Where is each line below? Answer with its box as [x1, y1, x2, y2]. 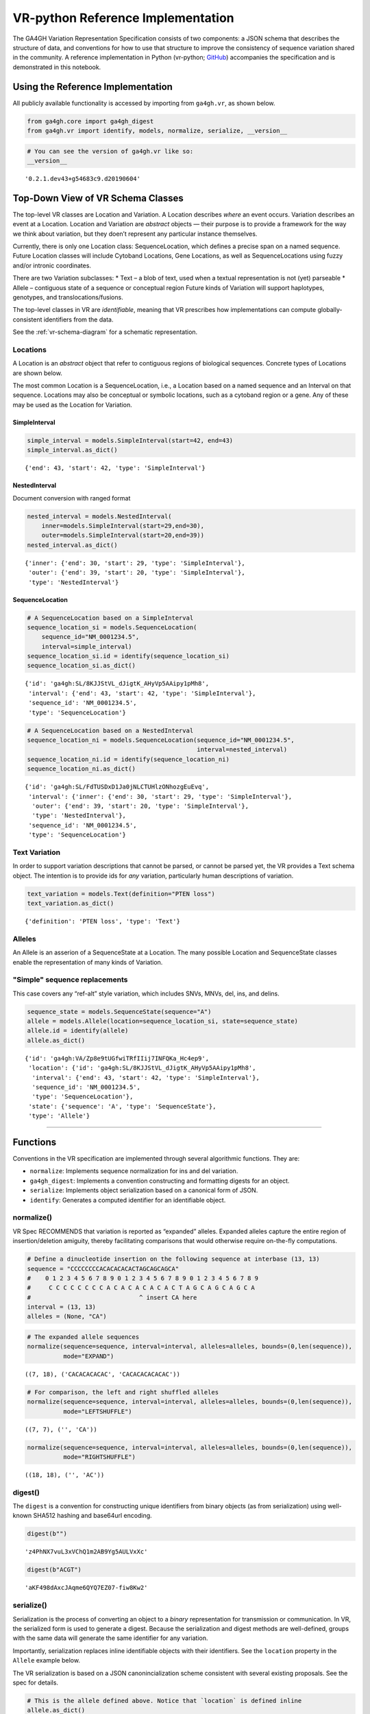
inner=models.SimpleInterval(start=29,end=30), [41, 522, 205, 529]
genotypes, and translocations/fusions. [12, 293, 123, 301]
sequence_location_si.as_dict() [27, 662, 136, 670]
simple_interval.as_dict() [27, 446, 118, 454]
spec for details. [12, 1678, 58, 1687]
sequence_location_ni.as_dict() [27, 765, 136, 773]
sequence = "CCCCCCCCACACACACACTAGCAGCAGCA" [27, 1265, 180, 1272]
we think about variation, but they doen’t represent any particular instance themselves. [12, 230, 258, 238]
